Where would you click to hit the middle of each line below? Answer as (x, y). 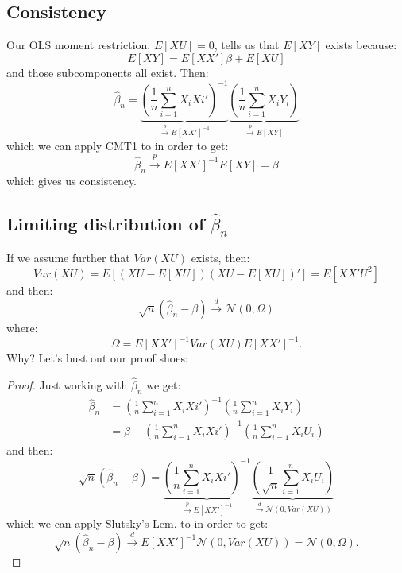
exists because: (361, 45)
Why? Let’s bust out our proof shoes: (97, 358)
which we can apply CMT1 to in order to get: (118, 146)
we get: (164, 385)
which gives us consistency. (72, 180)
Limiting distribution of (106, 223)
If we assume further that (68, 258)
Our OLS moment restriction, (79, 45)
